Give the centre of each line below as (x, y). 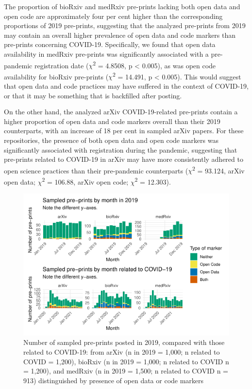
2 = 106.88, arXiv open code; (85, 181)
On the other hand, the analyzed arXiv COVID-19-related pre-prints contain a (121, 112)
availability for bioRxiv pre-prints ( (56, 76)
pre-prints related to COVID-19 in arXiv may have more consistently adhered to (124, 159)
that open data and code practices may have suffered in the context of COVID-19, (126, 86)
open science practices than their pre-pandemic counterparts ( (96, 170)
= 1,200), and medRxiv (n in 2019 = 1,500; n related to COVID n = (126, 371)
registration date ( (61, 65)
